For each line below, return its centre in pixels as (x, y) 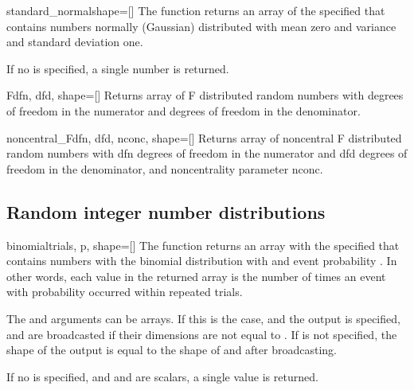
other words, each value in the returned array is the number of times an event (196, 276)
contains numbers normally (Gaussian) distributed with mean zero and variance (201, 26)
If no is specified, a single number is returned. (118, 68)
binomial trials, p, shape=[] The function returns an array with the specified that (203, 245)
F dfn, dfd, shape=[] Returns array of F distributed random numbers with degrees (205, 95)
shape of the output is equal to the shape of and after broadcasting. (172, 350)
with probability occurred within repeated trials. (125, 292)
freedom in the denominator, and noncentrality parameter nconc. (165, 168)
